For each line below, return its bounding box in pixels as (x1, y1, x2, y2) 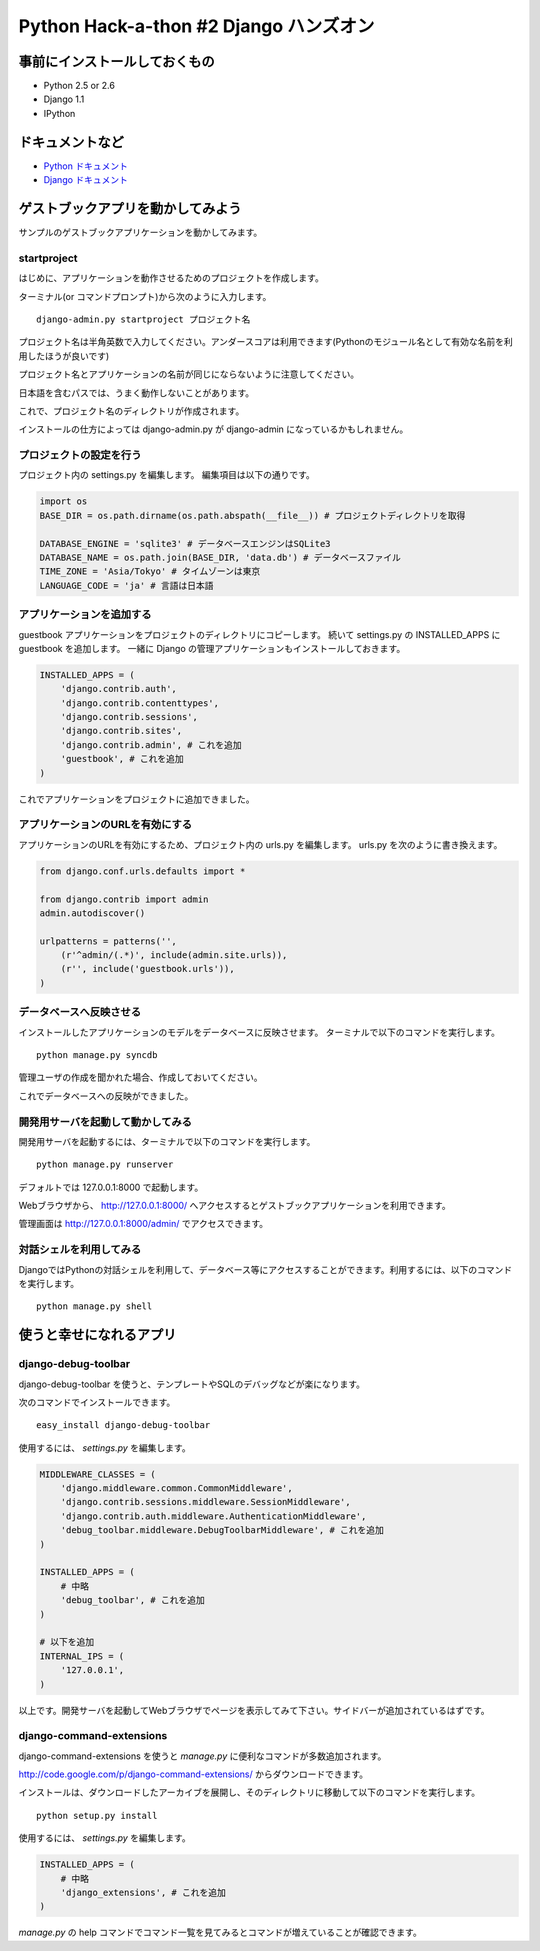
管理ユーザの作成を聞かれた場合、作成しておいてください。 (18, 1071, 264, 1084)
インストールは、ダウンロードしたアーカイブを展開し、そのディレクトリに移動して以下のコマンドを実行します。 (18, 1786, 481, 1799)
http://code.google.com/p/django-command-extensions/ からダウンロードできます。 (18, 1768, 369, 1780)
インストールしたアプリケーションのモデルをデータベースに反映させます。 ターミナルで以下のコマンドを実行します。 (18, 1026, 500, 1038)
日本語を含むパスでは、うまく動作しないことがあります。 (18, 386, 255, 399)
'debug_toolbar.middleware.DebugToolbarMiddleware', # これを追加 (60, 1525, 385, 1536)
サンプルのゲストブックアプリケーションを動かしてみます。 (18, 226, 263, 239)
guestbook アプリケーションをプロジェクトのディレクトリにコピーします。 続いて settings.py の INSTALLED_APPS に (18, 628, 501, 640)
